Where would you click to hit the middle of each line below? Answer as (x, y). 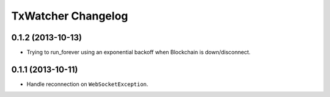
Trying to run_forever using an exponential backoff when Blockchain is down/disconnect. (138, 52)
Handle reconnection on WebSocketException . (87, 84)
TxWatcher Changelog (70, 16)
